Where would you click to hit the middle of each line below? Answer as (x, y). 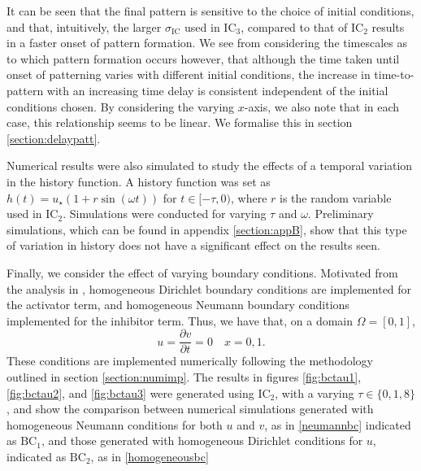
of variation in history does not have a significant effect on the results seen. (193, 245)
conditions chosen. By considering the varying (121, 106)
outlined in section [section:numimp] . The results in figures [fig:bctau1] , (184, 376)
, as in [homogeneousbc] (150, 456)
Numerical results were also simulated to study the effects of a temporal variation (210, 166)
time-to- (394, 74)
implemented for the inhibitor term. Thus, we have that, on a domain (180, 320)
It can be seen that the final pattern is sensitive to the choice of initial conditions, (210, 11)
